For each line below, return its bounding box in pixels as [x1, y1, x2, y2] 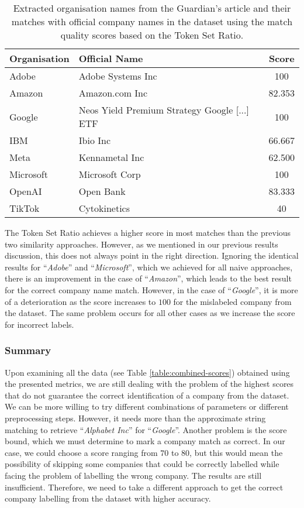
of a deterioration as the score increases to [5, 295, 156, 307]
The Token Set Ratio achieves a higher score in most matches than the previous [5, 226, 291, 238]
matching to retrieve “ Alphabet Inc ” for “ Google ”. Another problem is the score [5, 423, 287, 435]
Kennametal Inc [78, 150, 144, 164]
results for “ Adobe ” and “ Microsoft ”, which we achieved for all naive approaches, [5, 260, 293, 273]
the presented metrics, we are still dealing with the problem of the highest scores [5, 377, 294, 390]
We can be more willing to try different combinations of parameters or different [5, 400, 289, 413]
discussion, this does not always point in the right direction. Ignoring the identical [5, 249, 299, 262]
